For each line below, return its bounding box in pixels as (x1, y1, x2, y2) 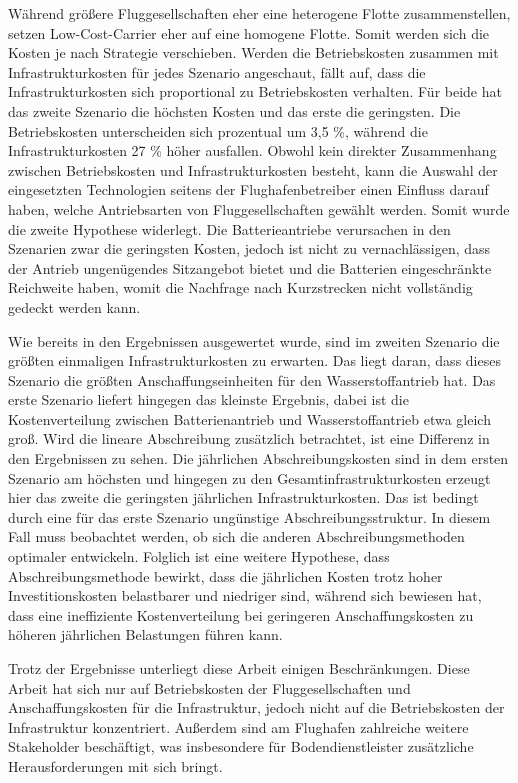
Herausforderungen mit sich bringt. (8, 755, 223, 776)
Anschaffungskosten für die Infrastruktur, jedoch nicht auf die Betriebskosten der (8, 697, 505, 718)
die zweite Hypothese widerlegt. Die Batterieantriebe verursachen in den (8, 218, 451, 239)
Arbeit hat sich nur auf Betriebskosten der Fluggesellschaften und (8, 677, 411, 698)
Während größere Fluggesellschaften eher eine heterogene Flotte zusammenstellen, (8, 3, 511, 23)
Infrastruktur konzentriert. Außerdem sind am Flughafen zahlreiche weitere (8, 716, 469, 737)
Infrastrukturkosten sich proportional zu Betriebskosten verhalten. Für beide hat (8, 81, 502, 102)
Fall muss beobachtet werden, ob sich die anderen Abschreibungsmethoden (8, 526, 465, 547)
